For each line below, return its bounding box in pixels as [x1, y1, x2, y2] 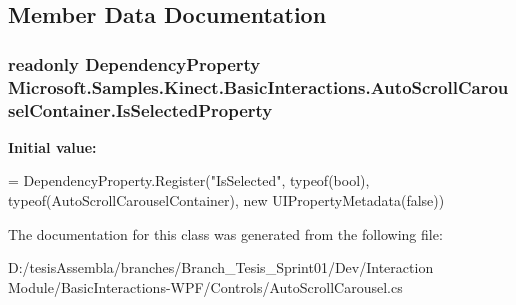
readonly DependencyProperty [8, 51, 261, 76]
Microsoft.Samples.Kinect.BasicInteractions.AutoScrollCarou [8, 74, 509, 99]
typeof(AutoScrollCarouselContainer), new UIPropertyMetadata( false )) [8, 190, 445, 211]
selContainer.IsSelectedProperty [8, 97, 273, 122]
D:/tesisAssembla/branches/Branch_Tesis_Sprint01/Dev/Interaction [8, 257, 434, 278]
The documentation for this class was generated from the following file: [8, 223, 443, 244]
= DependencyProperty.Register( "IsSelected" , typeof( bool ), [8, 170, 370, 191]
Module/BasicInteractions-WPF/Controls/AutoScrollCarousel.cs [8, 276, 403, 297]
